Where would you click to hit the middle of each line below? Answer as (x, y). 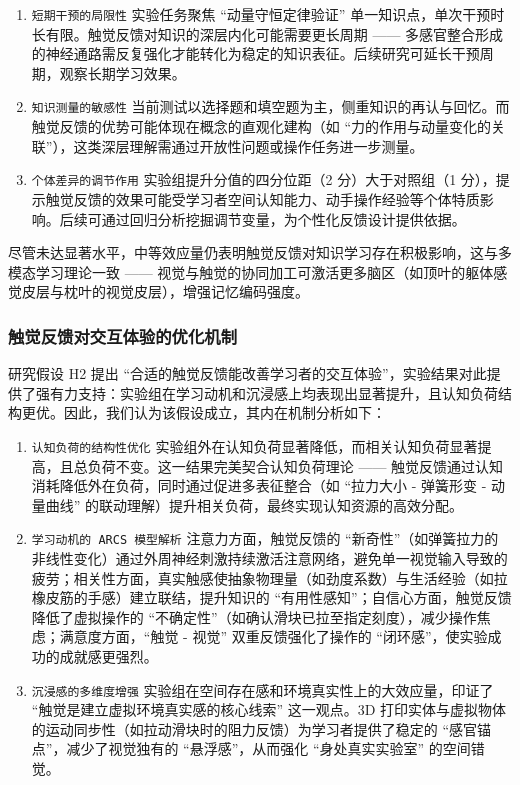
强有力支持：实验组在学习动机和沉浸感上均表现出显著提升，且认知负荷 (266, 392)
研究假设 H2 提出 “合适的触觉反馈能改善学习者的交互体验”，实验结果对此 (247, 373)
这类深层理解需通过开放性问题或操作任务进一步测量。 (248, 145)
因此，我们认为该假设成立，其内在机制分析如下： (224, 412)
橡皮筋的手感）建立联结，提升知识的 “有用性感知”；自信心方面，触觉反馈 (271, 597)
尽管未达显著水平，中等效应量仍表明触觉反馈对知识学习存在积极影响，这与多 (260, 252)
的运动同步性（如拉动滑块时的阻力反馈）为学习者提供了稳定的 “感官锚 (261, 728)
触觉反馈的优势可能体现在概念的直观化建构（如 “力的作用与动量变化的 (261, 126)
